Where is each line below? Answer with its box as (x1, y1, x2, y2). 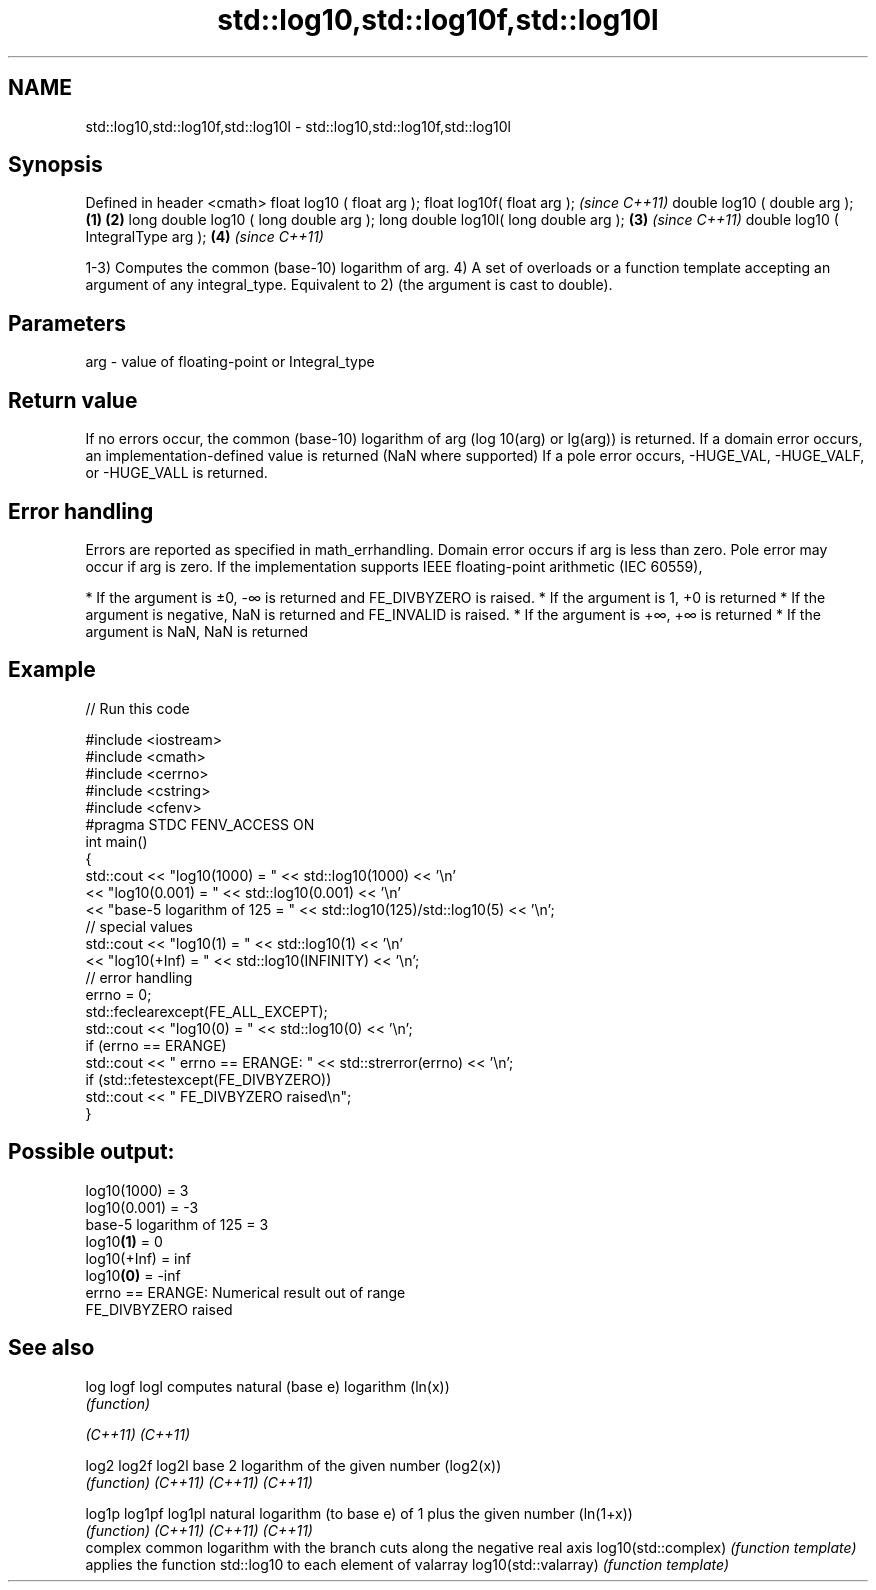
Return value (8, 387, 138, 413)
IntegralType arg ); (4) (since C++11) (85, 228, 324, 246)
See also (8, 1335, 95, 1361)
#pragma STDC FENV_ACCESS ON (85, 815, 315, 833)
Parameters (8, 310, 126, 336)
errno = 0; (85, 985, 152, 1003)
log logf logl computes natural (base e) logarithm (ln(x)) (85, 1377, 450, 1395)
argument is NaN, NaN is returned (85, 622, 309, 640)
